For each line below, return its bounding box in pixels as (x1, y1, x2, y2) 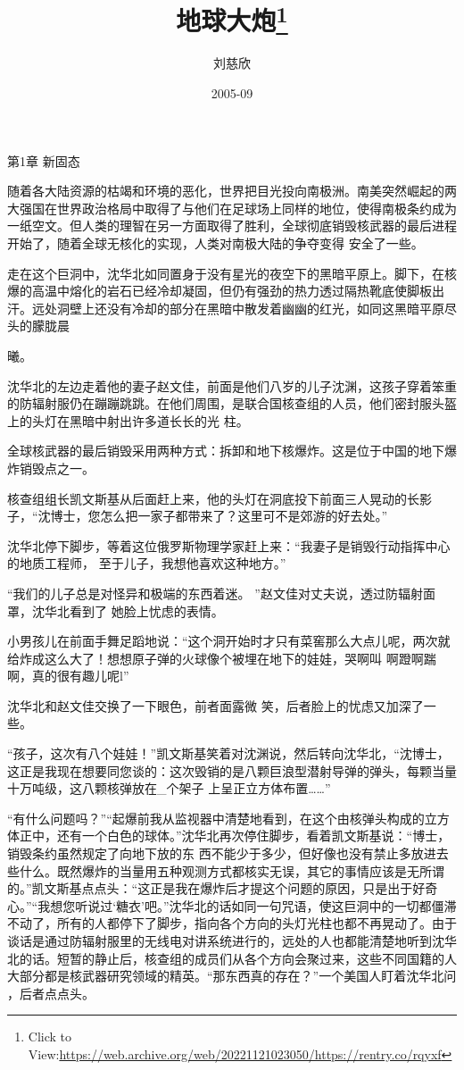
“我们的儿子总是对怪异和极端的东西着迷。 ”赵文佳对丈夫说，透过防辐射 (7, 583, 423, 602)
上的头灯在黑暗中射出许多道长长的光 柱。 (7, 411, 249, 430)
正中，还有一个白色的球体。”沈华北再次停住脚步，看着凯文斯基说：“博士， (19, 826, 451, 845)
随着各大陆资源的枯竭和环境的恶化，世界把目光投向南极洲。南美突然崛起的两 (7, 181, 457, 200)
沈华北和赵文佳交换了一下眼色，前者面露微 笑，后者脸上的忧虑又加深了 (7, 696, 424, 715)
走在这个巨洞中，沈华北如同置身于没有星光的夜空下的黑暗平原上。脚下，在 (7, 263, 444, 282)
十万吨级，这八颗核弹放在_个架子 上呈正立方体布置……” (7, 779, 331, 798)
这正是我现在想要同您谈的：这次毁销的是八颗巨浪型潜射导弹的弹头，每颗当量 (7, 761, 457, 780)
